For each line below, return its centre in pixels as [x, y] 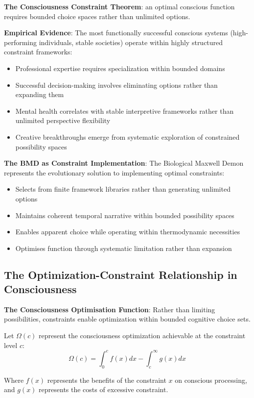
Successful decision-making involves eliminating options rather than [116, 85]
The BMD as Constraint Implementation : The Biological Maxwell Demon [124, 163]
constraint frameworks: [38, 52]
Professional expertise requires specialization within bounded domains [120, 68]
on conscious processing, [211, 380]
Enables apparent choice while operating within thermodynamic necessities [128, 232]
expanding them [40, 94]
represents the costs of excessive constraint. [104, 389]
